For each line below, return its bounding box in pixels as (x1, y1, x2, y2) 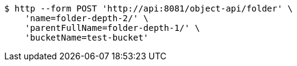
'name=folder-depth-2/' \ (24, 13, 149, 23)
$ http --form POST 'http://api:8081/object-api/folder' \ (4, 4, 293, 13)
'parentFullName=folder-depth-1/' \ (24, 23, 200, 33)
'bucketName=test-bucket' (24, 33, 149, 42)
